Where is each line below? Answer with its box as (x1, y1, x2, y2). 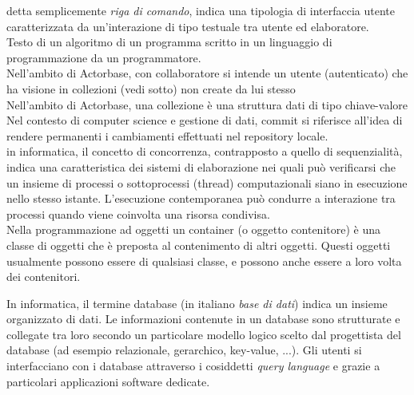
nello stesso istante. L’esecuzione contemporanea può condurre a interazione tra (6, 190, 396, 207)
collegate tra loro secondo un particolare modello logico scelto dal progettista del (6, 326, 401, 342)
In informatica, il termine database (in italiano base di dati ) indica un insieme (6, 294, 388, 311)
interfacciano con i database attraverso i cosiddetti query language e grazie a (6, 357, 380, 374)
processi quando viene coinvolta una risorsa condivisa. (6, 205, 270, 222)
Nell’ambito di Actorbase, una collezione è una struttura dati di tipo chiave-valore (6, 96, 408, 113)
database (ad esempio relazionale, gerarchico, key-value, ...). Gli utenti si (6, 342, 362, 358)
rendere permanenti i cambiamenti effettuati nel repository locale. (6, 127, 328, 144)
